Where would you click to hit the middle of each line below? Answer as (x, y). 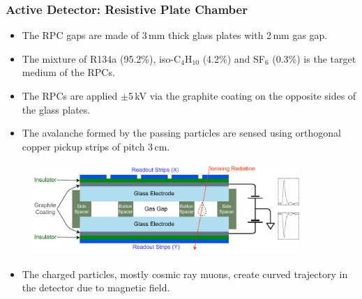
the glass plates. (56, 109)
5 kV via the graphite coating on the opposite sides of (242, 95)
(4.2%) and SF (234, 58)
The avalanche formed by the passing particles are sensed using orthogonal (181, 133)
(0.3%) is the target (314, 58)
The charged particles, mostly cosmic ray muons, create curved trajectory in (185, 274)
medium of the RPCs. (68, 72)
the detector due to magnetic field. (96, 287)
